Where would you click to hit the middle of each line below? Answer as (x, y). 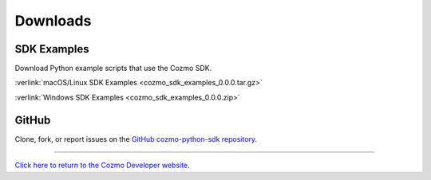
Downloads (53, 21)
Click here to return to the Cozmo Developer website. (103, 165)
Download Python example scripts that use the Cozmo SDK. (113, 68)
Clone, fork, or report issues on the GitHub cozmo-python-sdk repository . (136, 139)
